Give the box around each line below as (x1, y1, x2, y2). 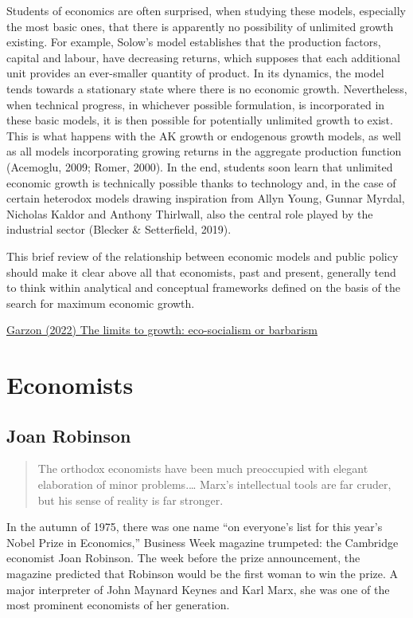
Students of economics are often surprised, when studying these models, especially (6, 2, 406, 18)
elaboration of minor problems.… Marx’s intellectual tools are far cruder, (37, 476, 392, 493)
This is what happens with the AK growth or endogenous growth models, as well (6, 127, 402, 144)
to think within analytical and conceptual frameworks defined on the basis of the (6, 279, 401, 296)
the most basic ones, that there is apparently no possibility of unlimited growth (6, 18, 394, 34)
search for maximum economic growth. (6, 294, 195, 311)
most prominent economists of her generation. (6, 596, 230, 613)
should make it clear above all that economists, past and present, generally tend (6, 263, 396, 280)
